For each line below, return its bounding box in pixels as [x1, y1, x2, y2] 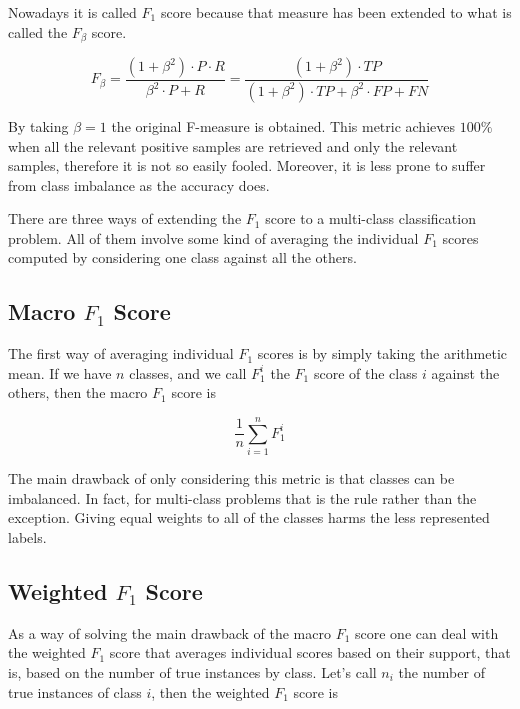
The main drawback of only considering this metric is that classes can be [8, 468, 455, 489]
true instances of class [8, 681, 142, 702]
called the [8, 21, 68, 42]
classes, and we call [129, 362, 247, 383]
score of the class [313, 362, 418, 383]
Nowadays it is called [8, 2, 137, 22]
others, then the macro [8, 382, 148, 403]
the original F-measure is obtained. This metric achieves [111, 115, 455, 136]
